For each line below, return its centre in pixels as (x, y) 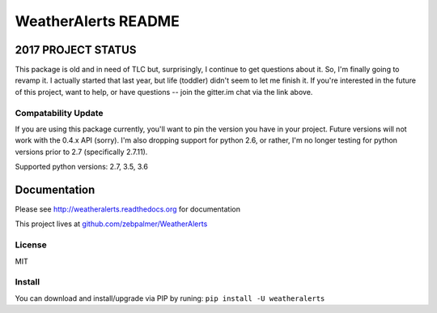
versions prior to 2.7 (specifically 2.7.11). (81, 152)
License (31, 245)
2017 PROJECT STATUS (76, 50)
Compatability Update (59, 113)
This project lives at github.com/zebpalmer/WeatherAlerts (111, 224)
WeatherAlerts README (97, 21)
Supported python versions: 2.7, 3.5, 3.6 (82, 167)
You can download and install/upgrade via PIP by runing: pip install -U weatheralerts (170, 298)
